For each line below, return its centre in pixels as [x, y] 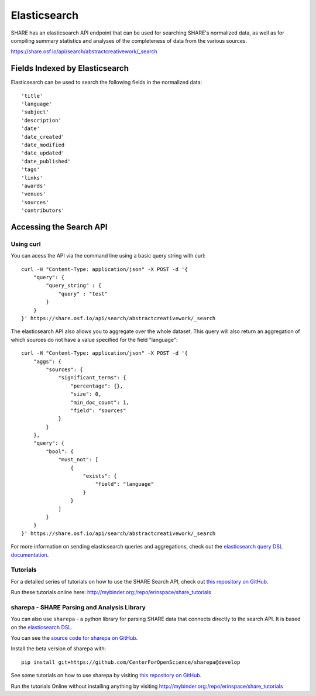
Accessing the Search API [59, 227]
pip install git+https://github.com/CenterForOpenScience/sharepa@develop [131, 662]
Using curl [26, 244]
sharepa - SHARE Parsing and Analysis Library [78, 607]
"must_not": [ [78, 460]
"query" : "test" [83, 294]
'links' [32, 178]
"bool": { [60, 451]
